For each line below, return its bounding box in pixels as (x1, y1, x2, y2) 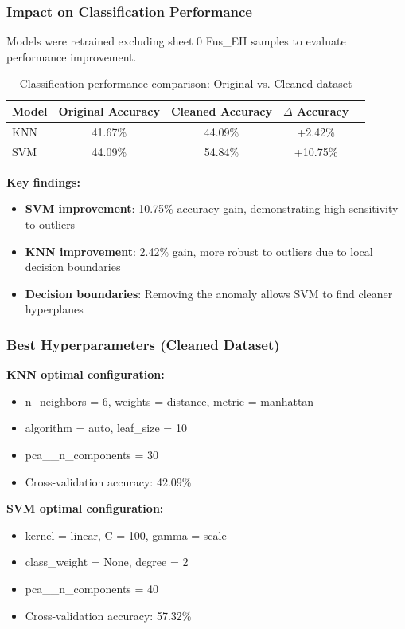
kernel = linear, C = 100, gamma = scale (25, 526, 227, 543)
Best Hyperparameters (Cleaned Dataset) (6, 334, 280, 354)
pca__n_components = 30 (25, 446, 159, 462)
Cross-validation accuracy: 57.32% (25, 607, 192, 623)
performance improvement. (6, 48, 137, 65)
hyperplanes (25, 301, 84, 317)
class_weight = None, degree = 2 (25, 553, 189, 570)
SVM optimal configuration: (6, 500, 164, 517)
